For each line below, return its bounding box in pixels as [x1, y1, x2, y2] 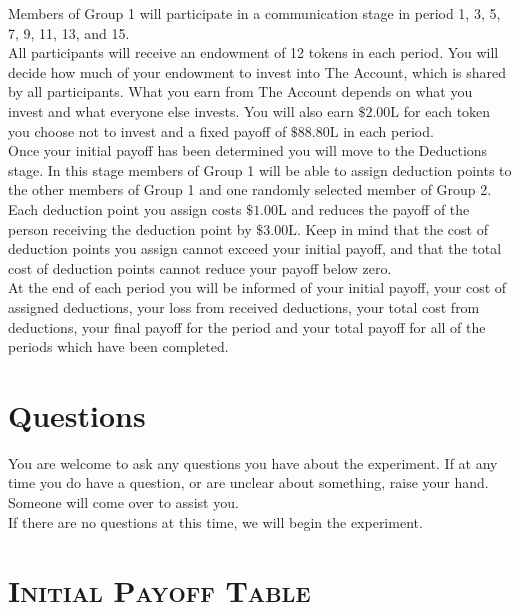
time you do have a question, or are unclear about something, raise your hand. [8, 472, 489, 493]
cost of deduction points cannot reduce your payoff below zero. [8, 257, 392, 278]
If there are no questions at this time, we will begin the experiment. [8, 511, 423, 532]
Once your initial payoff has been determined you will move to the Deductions [8, 140, 488, 161]
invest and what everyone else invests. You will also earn [8, 100, 354, 121]
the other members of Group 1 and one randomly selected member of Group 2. [8, 179, 492, 200]
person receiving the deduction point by [8, 218, 252, 239]
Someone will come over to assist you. [8, 492, 239, 512]
